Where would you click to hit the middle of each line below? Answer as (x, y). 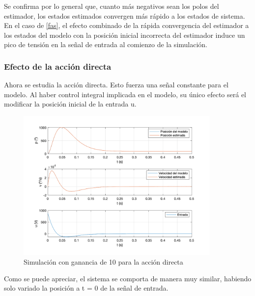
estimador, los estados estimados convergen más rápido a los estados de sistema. (125, 15)
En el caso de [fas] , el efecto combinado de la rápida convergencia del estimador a (127, 25)
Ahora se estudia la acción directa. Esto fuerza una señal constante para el (116, 85)
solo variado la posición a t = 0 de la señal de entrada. (86, 288)
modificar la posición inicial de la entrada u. (70, 104)
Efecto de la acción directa (58, 66)
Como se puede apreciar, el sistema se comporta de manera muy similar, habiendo (128, 278)
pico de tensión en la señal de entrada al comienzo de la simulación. (106, 44)
